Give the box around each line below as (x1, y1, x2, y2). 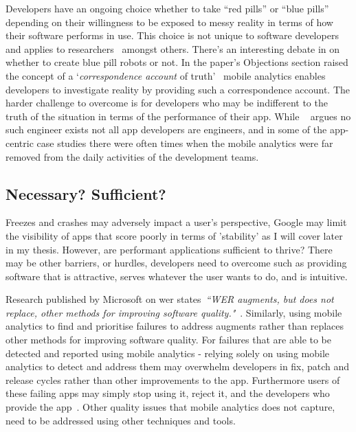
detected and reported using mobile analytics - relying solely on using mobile (5, 345, 329, 360)
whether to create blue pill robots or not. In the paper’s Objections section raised (5, 55, 348, 69)
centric (5, 135, 34, 150)
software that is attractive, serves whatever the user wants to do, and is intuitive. (5, 269, 348, 283)
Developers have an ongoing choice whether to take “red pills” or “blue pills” (5, 1, 329, 15)
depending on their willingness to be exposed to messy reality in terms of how (5, 14, 333, 29)
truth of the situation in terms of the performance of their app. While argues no (5, 109, 351, 123)
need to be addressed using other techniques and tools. (5, 413, 236, 427)
